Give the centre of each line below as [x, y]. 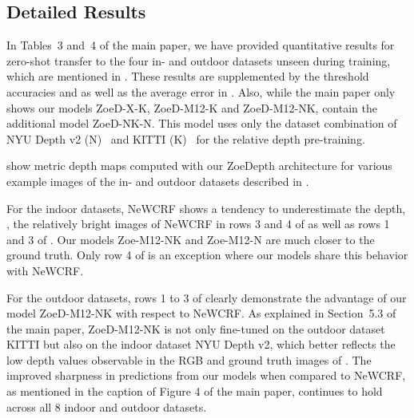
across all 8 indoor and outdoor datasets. [107, 406]
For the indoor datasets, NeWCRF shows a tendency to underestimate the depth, [206, 208]
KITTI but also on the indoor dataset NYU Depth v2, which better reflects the [201, 344]
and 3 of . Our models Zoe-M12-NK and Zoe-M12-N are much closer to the [191, 239]
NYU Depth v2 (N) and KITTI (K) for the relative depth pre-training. [186, 138]
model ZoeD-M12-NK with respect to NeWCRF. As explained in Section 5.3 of [201, 313]
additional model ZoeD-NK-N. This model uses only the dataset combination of [202, 123]
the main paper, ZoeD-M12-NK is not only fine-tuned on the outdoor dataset [196, 328]
